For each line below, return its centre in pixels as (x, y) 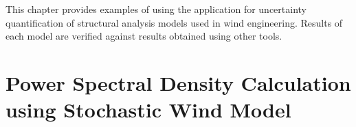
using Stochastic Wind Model (148, 110)
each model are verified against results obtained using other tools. (144, 36)
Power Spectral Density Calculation (178, 82)
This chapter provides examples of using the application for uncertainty (156, 9)
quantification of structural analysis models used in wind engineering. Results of (174, 22)
